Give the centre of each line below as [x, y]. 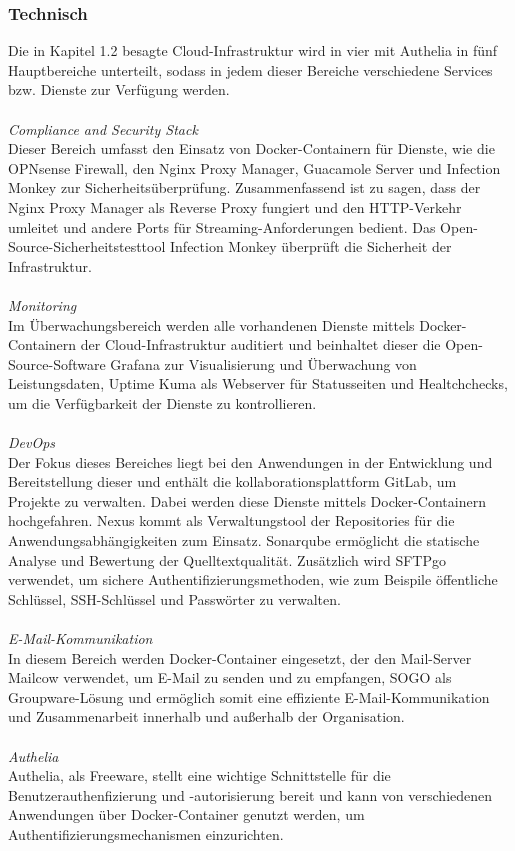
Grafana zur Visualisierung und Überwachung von [263, 363]
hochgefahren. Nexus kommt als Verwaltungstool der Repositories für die [231, 520]
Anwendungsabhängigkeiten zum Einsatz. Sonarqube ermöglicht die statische [244, 540]
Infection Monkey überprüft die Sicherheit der [311, 246]
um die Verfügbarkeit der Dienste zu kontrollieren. [162, 402]
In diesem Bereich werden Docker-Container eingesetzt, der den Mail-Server [240, 657]
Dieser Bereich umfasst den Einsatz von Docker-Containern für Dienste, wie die [251, 148]
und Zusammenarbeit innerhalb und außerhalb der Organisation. [206, 716]
